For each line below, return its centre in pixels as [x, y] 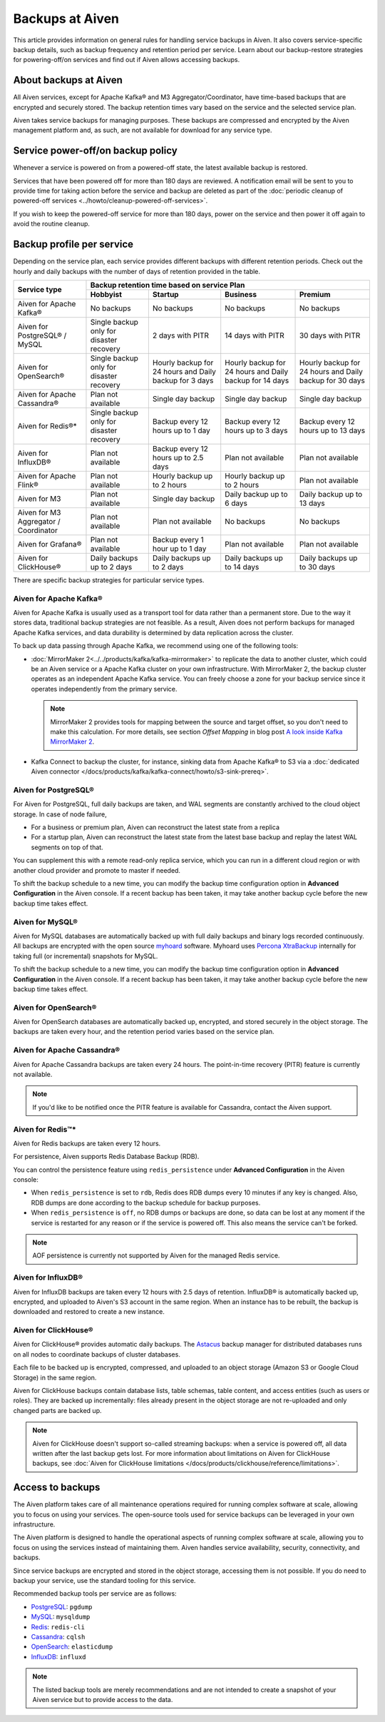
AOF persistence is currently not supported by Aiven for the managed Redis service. [156, 1255]
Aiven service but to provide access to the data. [103, 1699]
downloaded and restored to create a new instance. [89, 1312]
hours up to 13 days [332, 430]
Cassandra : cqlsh [58, 1636]
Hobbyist [106, 294]
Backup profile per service [73, 244]
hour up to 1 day [179, 548]
